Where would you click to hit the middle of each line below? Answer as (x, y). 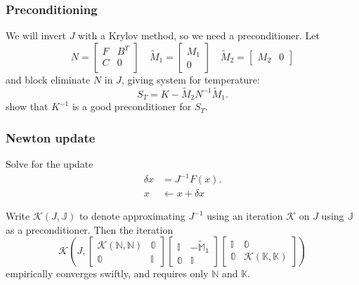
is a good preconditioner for (132, 106)
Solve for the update (50, 163)
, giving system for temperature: (190, 79)
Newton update (51, 137)
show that (27, 106)
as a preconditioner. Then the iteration (90, 229)
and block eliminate (48, 79)
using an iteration (245, 216)
